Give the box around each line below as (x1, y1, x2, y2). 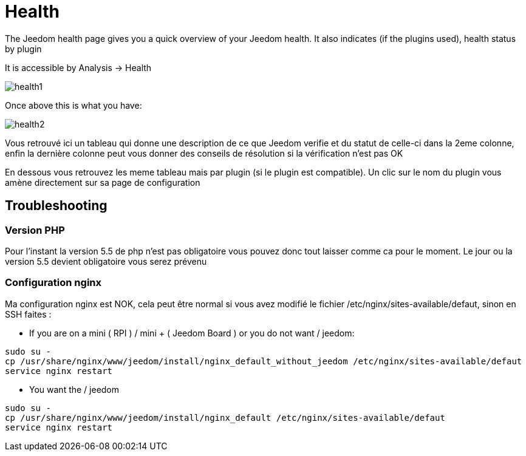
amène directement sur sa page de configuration (5, 177, 200, 188)
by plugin (5, 43, 42, 54)
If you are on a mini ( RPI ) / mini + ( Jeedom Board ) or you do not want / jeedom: (29, 327, 355, 338)
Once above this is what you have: (5, 100, 142, 111)
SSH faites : (5, 308, 52, 319)
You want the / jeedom (29, 384, 120, 395)
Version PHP (5, 223, 65, 236)
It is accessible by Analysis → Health (5, 62, 152, 73)
